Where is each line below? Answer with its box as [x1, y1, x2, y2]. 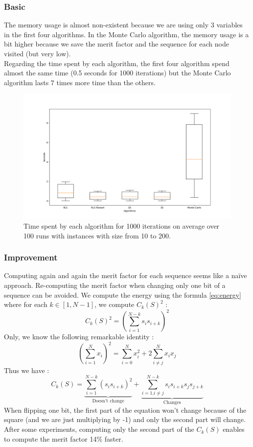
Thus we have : [4, 365, 49, 375]
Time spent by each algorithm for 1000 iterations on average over [23, 221, 220, 231]
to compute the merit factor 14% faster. [4, 433, 123, 444]
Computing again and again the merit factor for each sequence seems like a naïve [4, 270, 247, 281]
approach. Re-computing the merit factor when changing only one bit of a [4, 280, 226, 290]
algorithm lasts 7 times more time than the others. [4, 77, 156, 87]
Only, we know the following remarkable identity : [4, 331, 154, 342]
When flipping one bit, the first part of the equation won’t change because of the [4, 404, 247, 415]
